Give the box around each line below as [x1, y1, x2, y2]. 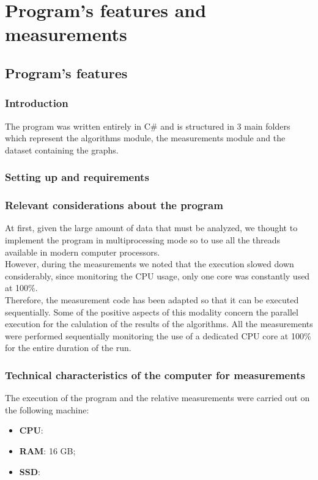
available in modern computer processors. [5, 245, 160, 258]
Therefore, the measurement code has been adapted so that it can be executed [5, 293, 299, 306]
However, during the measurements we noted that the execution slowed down [5, 257, 294, 270]
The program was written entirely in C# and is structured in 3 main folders [5, 119, 290, 132]
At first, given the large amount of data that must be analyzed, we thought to [5, 221, 298, 234]
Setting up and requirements [5, 169, 149, 185]
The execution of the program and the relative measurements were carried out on [5, 391, 310, 404]
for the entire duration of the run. [5, 341, 131, 354]
